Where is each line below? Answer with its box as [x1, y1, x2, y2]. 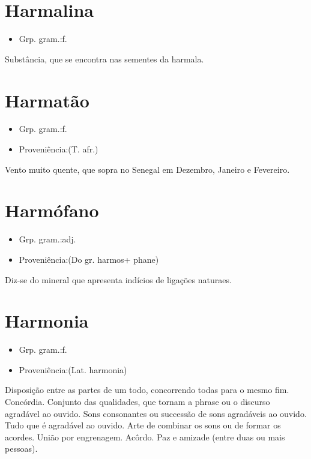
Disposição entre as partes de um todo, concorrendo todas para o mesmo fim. [5, 383, 289, 396]
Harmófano [5, 198, 99, 223]
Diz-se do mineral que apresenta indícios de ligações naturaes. [5, 273, 232, 286]
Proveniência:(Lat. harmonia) [19, 363, 127, 376]
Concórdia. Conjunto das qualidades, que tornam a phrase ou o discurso [5, 395, 270, 408]
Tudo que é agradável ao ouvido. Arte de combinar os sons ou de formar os [5, 419, 281, 431]
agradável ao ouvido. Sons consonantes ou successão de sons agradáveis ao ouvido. [5, 407, 307, 419]
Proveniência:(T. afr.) [19, 143, 98, 155]
